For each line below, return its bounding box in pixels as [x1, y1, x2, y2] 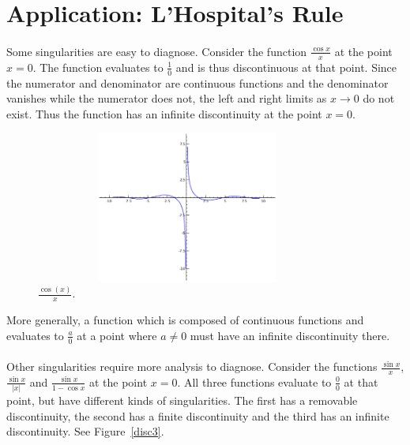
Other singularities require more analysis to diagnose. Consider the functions [6, 358, 378, 375]
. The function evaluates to [32, 58, 164, 75]
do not [363, 90, 395, 107]
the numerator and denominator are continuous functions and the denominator [6, 74, 389, 91]
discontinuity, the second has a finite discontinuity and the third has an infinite [6, 407, 389, 424]
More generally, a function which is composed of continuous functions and [6, 312, 364, 328]
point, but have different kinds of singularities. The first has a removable [6, 392, 358, 409]
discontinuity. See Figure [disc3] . [6, 423, 164, 439]
